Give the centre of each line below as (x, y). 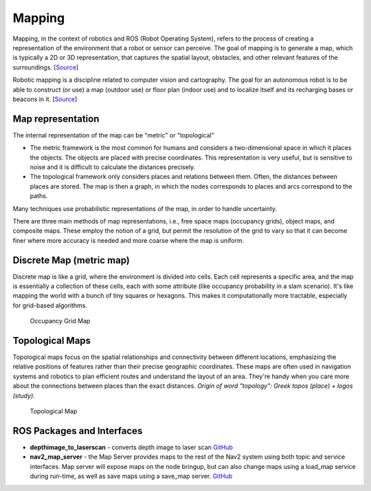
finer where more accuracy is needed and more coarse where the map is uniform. (128, 240)
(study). (24, 395)
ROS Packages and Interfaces (78, 431)
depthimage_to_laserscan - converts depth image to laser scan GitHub (132, 447)
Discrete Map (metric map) (71, 260)
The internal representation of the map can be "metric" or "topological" (113, 135)
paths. (39, 196)
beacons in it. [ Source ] (45, 99)
